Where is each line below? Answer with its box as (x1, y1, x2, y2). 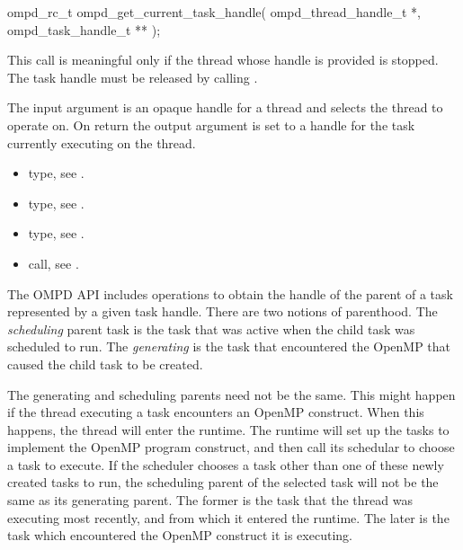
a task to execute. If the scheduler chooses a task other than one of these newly (7, 455, 444, 474)
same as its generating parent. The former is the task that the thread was (7, 491, 413, 510)
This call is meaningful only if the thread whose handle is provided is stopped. (7, 50, 439, 69)
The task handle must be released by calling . (7, 67, 258, 86)
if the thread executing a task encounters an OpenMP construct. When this (7, 403, 424, 421)
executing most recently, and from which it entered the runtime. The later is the (7, 508, 450, 527)
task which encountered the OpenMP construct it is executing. (7, 526, 352, 545)
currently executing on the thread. (7, 133, 196, 152)
